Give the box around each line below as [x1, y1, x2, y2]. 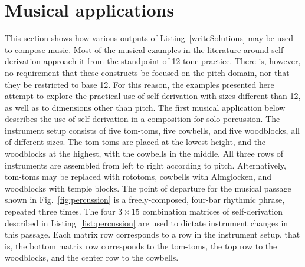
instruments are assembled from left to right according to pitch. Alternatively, [5, 159, 286, 171]
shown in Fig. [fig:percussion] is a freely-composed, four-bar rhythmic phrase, [5, 193, 285, 206]
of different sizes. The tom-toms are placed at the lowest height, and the [5, 136, 266, 148]
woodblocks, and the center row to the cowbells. [5, 251, 179, 263]
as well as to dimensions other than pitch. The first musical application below [5, 101, 286, 113]
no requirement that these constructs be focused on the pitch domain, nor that [5, 66, 290, 78]
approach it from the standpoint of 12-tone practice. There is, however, [43, 55, 301, 67]
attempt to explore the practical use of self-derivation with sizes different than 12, [5, 90, 301, 102]
